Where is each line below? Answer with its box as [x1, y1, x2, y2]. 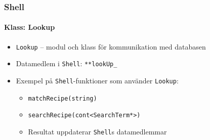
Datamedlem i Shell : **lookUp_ [16, 58, 117, 69]
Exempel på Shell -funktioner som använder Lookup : [16, 75, 179, 85]
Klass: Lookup [4, 22, 55, 32]
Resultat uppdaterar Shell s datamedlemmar [28, 126, 167, 136]
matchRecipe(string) [28, 95, 97, 102]
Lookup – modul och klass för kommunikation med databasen [16, 41, 206, 52]
